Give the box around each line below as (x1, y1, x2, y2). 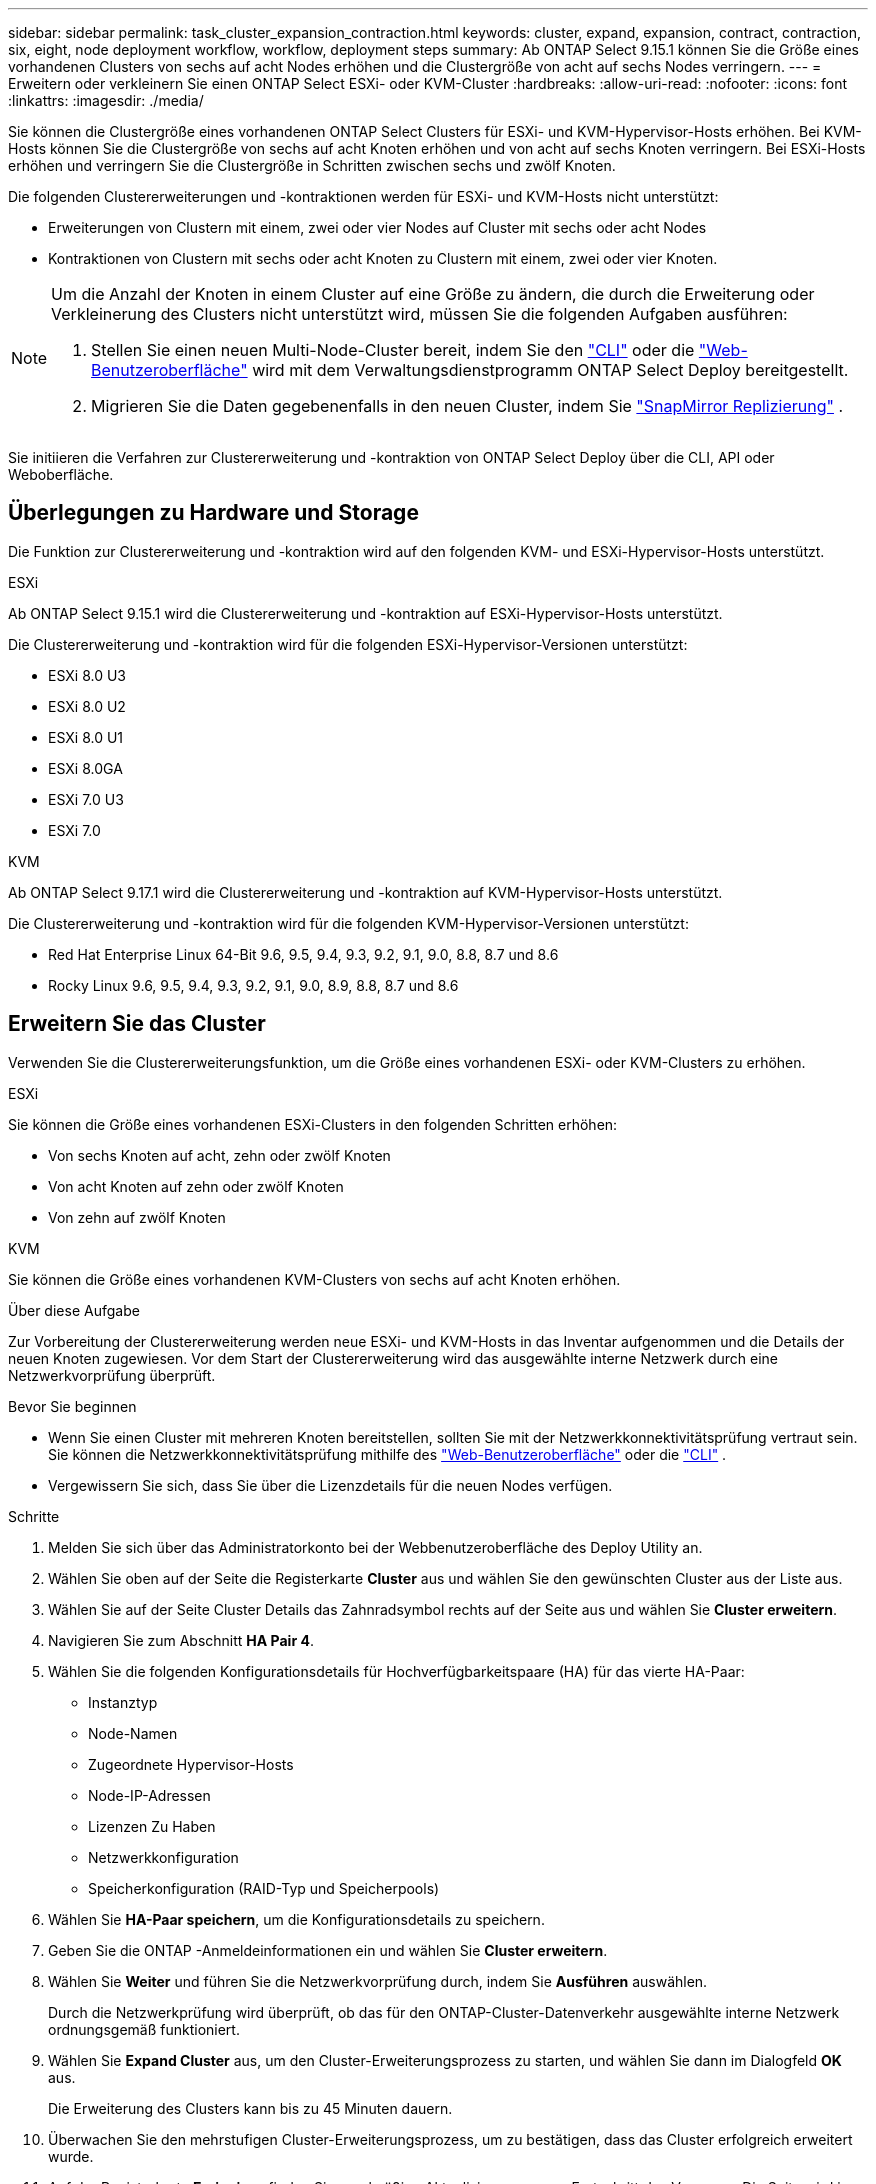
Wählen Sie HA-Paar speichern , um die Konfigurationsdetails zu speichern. (48, 1910, 545, 1928)
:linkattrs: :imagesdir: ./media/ (8, 92, 204, 109)
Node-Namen (88, 1724, 178, 1742)
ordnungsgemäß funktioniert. (48, 2020, 240, 2038)
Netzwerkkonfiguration (88, 1848, 239, 1866)
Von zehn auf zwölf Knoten (48, 1208, 226, 1226)
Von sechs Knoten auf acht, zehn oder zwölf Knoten (48, 1146, 391, 1164)
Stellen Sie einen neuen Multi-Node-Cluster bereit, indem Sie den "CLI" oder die (91, 340, 695, 360)
